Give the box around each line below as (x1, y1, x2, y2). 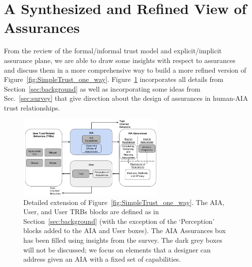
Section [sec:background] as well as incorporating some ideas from (4, 83, 201, 94)
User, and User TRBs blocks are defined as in (23, 206, 159, 217)
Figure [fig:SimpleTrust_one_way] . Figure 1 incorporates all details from (4, 74, 224, 84)
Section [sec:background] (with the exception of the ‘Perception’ (23, 216, 215, 226)
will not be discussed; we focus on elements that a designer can (23, 244, 211, 254)
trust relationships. (4, 102, 60, 112)
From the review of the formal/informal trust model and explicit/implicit (4, 46, 222, 56)
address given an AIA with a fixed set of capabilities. (23, 254, 181, 264)
